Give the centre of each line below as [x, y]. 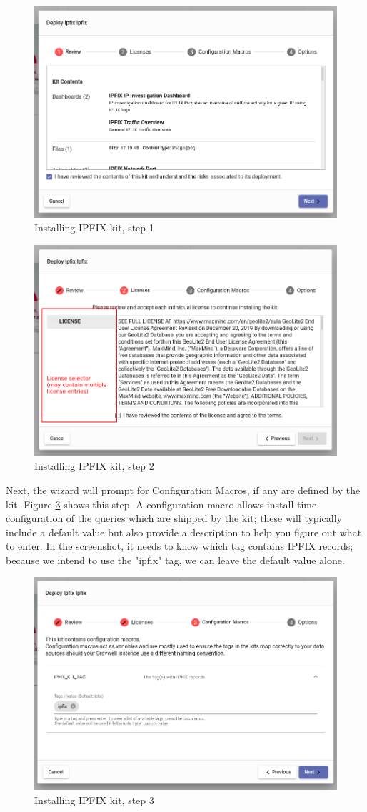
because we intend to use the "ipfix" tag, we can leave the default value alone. [175, 560]
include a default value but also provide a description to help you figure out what [184, 532]
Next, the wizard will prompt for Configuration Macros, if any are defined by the [183, 490]
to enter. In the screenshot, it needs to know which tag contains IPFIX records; [180, 546]
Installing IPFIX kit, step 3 [94, 800]
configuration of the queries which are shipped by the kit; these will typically [174, 518]
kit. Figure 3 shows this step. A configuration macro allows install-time [161, 504]
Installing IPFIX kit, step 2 [94, 466]
